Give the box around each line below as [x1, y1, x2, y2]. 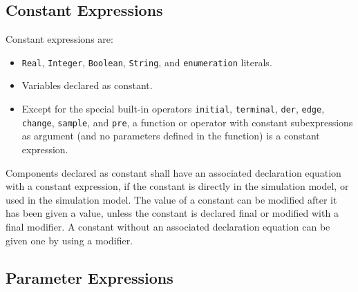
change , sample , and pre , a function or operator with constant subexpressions [21, 115, 353, 129]
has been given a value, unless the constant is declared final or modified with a [6, 206, 339, 220]
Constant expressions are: [6, 32, 113, 46]
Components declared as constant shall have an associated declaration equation [6, 165, 341, 179]
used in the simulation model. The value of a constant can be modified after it [6, 192, 337, 206]
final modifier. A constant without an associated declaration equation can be [6, 219, 330, 233]
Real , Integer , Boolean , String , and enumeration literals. [21, 55, 272, 69]
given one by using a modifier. [6, 233, 133, 247]
